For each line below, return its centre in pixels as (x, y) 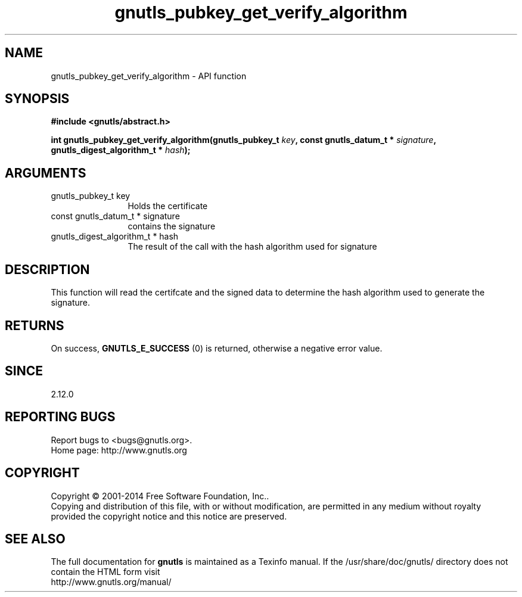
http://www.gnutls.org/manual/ (111, 582)
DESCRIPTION (47, 269)
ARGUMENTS (46, 173)
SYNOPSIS (37, 99)
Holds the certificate (168, 206)
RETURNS (35, 325)
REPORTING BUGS (60, 417)
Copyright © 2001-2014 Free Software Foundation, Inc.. (160, 496)
